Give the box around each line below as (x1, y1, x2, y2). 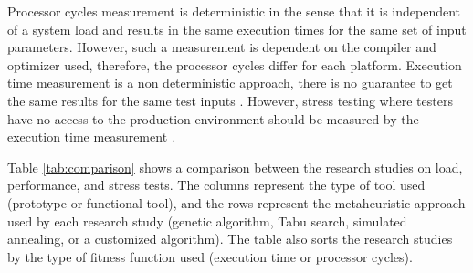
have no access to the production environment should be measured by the (7, 109, 419, 128)
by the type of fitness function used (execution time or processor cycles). (7, 247, 413, 266)
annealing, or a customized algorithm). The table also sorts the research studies (7, 229, 453, 248)
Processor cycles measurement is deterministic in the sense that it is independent (7, 2, 461, 20)
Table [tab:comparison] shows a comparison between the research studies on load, (7, 157, 463, 176)
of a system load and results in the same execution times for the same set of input (7, 19, 467, 38)
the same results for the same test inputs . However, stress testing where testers (7, 90, 453, 110)
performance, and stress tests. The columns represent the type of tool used (7, 175, 426, 194)
